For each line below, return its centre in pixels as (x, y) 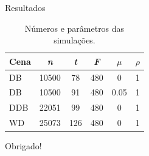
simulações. (74, 40)
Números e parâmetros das (74, 28)
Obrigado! (23, 146)
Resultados (25, 7)
